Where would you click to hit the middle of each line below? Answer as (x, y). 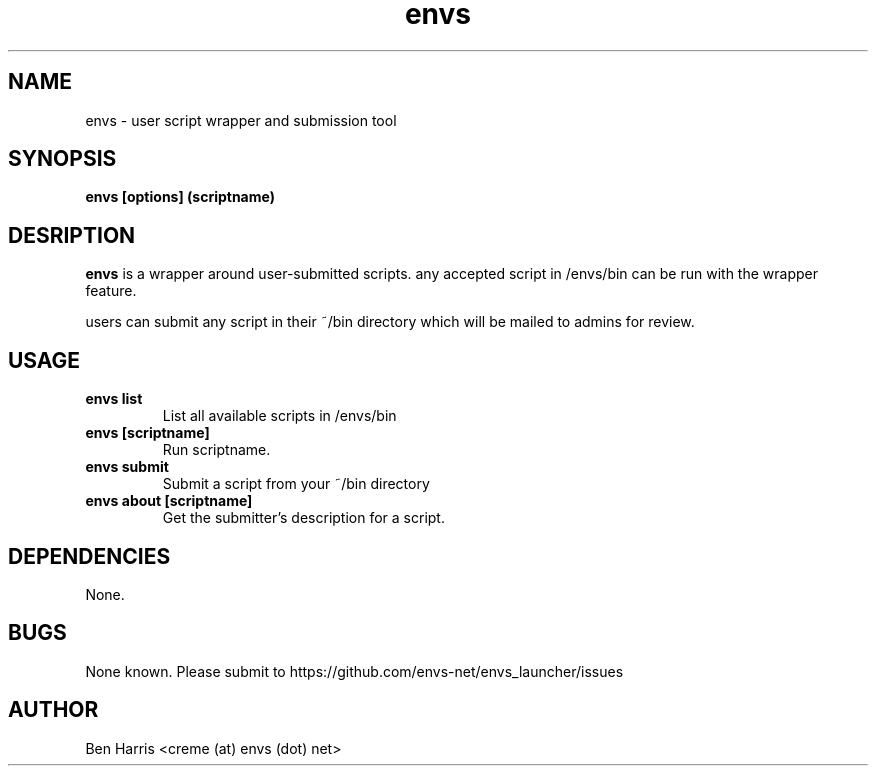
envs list (114, 399)
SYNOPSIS (62, 159)
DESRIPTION (72, 235)
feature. (111, 291)
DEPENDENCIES (89, 556)
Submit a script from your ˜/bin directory (296, 484)
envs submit (127, 467)
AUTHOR (53, 710)
